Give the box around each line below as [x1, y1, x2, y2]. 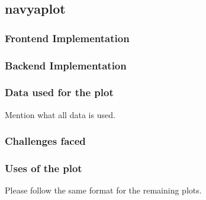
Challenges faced [5, 134, 86, 148]
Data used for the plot [5, 85, 114, 100]
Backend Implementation [5, 58, 127, 72]
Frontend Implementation [5, 30, 130, 45]
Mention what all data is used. [5, 108, 115, 120]
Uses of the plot [5, 161, 82, 176]
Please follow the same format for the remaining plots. [5, 184, 202, 196]
